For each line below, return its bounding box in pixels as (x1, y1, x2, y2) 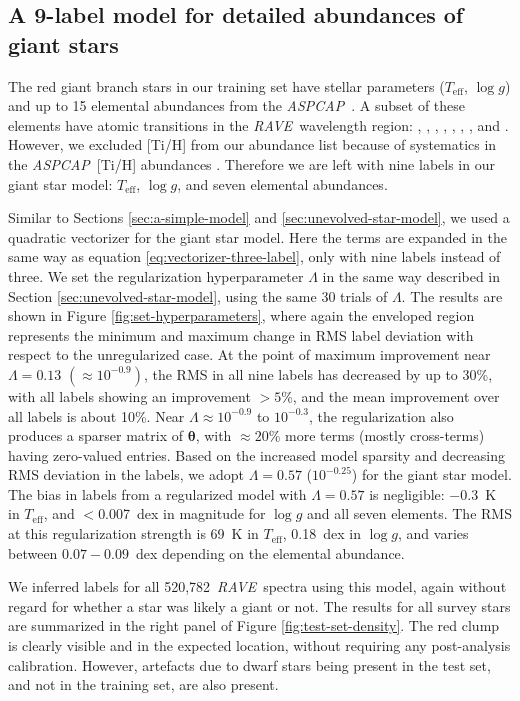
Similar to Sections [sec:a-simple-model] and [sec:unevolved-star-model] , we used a (8, 207, 510, 228)
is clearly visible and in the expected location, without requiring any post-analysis (8, 635, 511, 656)
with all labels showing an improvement (8, 385, 251, 406)
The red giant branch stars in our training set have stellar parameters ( (8, 75, 445, 96)
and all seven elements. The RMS (307, 503, 512, 524)
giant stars (8, 28, 119, 59)
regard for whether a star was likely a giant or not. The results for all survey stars (8, 595, 511, 616)
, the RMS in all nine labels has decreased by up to (143, 363, 458, 384)
